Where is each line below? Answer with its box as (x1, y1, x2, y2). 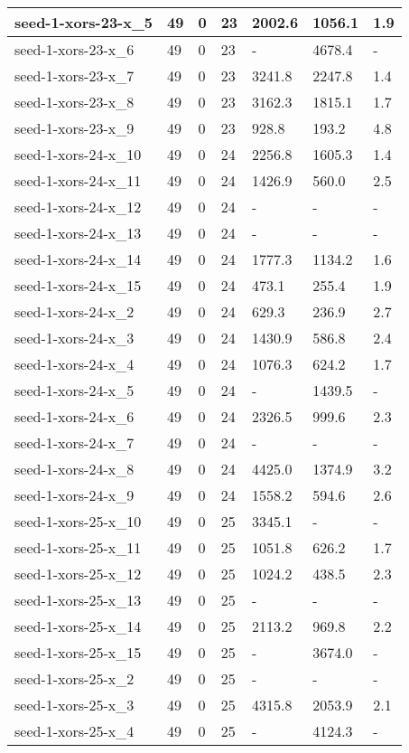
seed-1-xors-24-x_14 (14, 249, 142, 269)
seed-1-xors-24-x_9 (14, 485, 135, 505)
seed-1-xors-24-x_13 (14, 222, 142, 243)
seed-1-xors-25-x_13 (14, 589, 142, 610)
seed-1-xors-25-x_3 (14, 694, 135, 715)
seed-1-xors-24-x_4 (14, 353, 135, 374)
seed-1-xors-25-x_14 (14, 616, 142, 636)
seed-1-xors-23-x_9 (14, 118, 135, 138)
